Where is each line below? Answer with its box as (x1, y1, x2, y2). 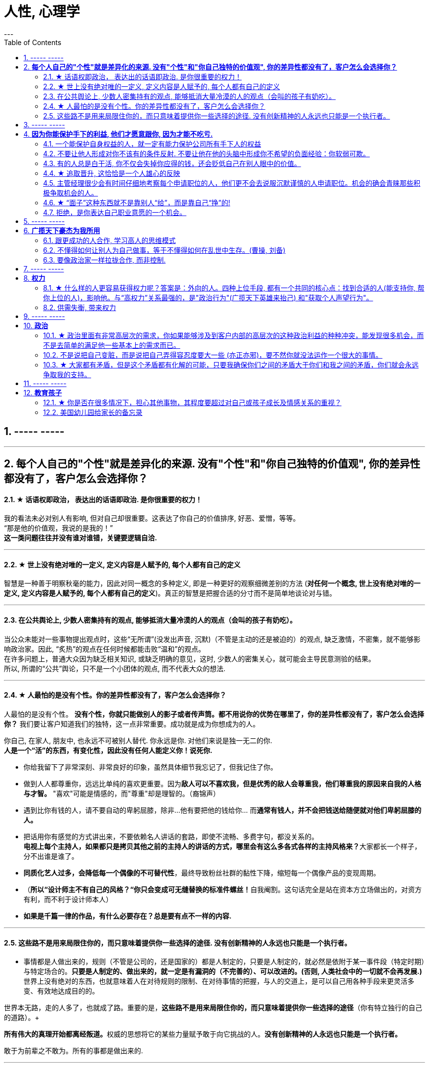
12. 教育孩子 (24, 388, 62, 397)
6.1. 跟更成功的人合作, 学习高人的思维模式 (43, 236, 176, 244)
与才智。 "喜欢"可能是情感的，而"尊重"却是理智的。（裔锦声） (24, 789, 220, 798)
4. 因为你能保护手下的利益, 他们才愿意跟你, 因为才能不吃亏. (24, 129, 213, 138)
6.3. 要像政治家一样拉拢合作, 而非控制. (43, 255, 166, 264)
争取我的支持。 (43, 370, 91, 379)
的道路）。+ (4, 1013, 40, 1022)
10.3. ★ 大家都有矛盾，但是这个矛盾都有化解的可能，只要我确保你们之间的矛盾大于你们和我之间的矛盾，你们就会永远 (43, 360, 419, 369)
